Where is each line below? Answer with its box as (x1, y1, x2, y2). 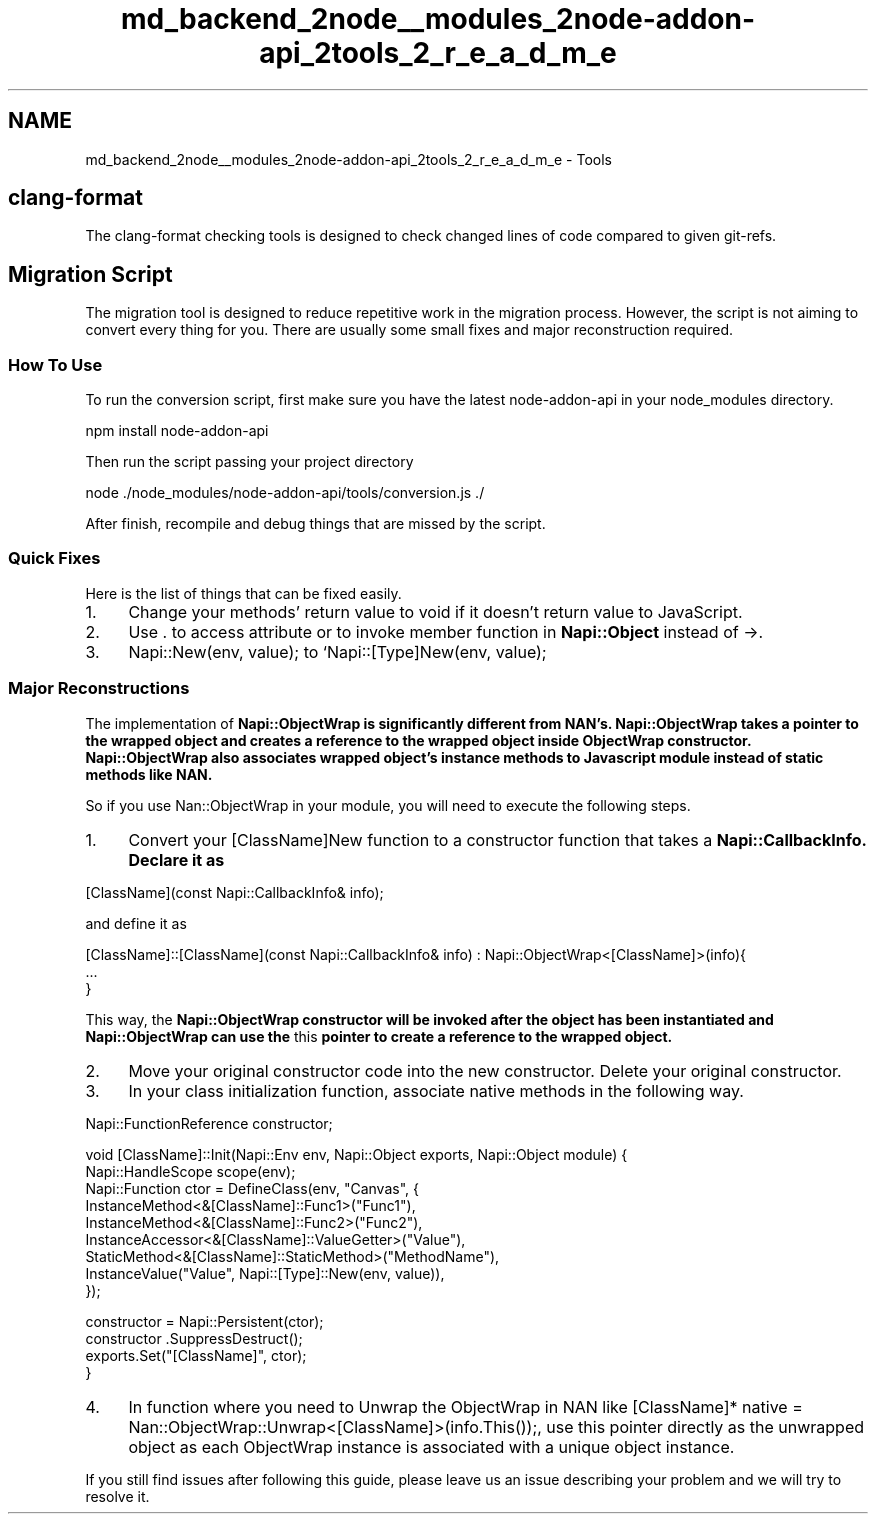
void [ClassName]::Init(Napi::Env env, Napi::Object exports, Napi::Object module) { (85, 1145, 628, 1163)
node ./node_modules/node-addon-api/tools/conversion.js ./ (85, 484, 485, 502)
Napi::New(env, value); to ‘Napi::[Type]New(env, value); (128, 641, 547, 662)
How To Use (8, 354, 103, 375)
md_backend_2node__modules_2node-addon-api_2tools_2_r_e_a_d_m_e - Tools (85, 150, 612, 168)
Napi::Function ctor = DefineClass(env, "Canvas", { (85, 1179, 419, 1197)
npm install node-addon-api (85, 422, 269, 440)
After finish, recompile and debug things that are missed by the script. (85, 515, 546, 533)
